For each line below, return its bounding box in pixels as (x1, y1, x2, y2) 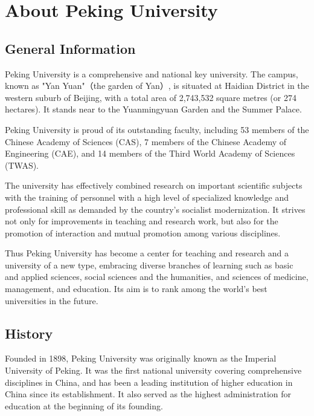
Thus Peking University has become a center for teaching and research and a (5, 247, 289, 259)
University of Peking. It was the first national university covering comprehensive (5, 364, 302, 377)
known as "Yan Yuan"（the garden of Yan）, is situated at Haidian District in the (5, 79, 309, 92)
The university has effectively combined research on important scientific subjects (5, 179, 303, 192)
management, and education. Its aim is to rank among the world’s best (5, 282, 268, 295)
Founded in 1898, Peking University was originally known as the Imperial (5, 352, 277, 365)
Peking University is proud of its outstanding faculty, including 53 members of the (5, 123, 309, 135)
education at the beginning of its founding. (5, 399, 163, 412)
